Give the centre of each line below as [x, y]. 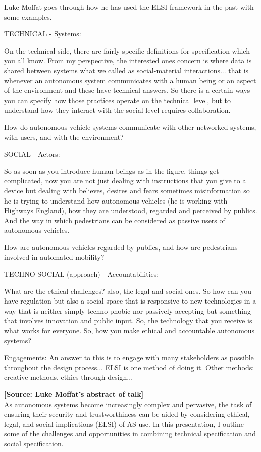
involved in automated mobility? [54, 257]
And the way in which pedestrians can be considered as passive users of [115, 220]
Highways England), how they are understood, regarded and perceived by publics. [131, 210]
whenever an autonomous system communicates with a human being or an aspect [130, 80]
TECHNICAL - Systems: [43, 34]
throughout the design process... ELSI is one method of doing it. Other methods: [129, 367]
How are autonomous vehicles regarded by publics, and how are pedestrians [121, 247]
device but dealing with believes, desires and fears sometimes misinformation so [127, 190]
